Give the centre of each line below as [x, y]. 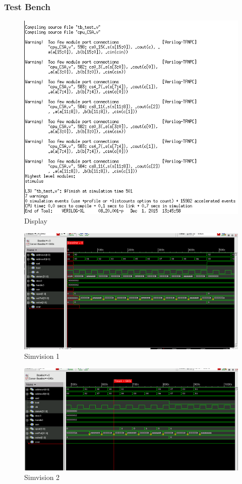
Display [36, 221]
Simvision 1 [42, 356]
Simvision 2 [42, 477]
